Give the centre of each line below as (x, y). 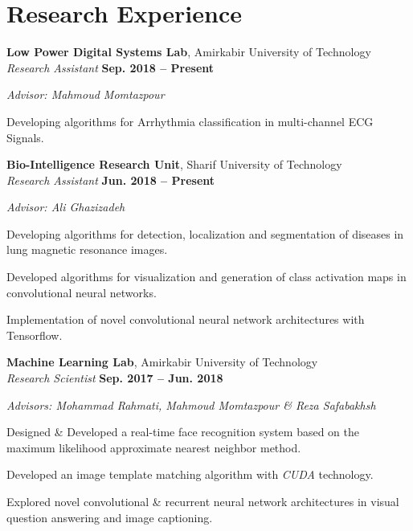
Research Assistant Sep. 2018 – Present (110, 67)
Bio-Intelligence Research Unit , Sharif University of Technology (174, 164)
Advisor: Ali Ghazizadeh (66, 207)
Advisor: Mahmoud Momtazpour (86, 94)
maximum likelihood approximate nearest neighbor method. (154, 447)
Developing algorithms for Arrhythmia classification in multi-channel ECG (190, 121)
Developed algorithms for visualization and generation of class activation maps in (206, 277)
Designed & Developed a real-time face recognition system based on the (183, 432)
